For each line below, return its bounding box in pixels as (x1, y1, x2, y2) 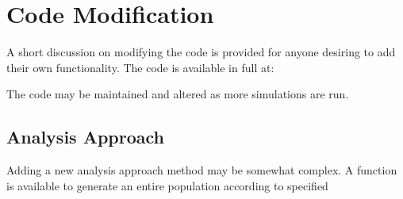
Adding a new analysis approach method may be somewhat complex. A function (6, 162, 397, 178)
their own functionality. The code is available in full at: (6, 59, 274, 75)
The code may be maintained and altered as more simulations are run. (6, 86, 349, 102)
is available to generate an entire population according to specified (6, 177, 328, 193)
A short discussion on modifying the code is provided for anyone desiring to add (6, 44, 396, 60)
